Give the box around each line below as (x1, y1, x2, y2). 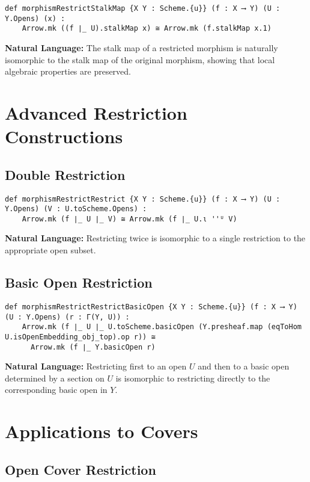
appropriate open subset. (5, 244, 96, 256)
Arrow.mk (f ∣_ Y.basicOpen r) (30, 342, 156, 351)
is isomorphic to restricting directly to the (115, 371, 270, 384)
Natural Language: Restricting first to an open (5, 360, 187, 372)
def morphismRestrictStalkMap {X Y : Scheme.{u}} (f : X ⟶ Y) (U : (5, 4, 281, 13)
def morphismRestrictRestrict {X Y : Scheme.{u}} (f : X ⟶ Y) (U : (5, 194, 281, 203)
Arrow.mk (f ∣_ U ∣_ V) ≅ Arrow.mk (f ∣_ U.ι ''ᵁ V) (22, 214, 237, 223)
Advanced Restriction (5, 100, 187, 125)
